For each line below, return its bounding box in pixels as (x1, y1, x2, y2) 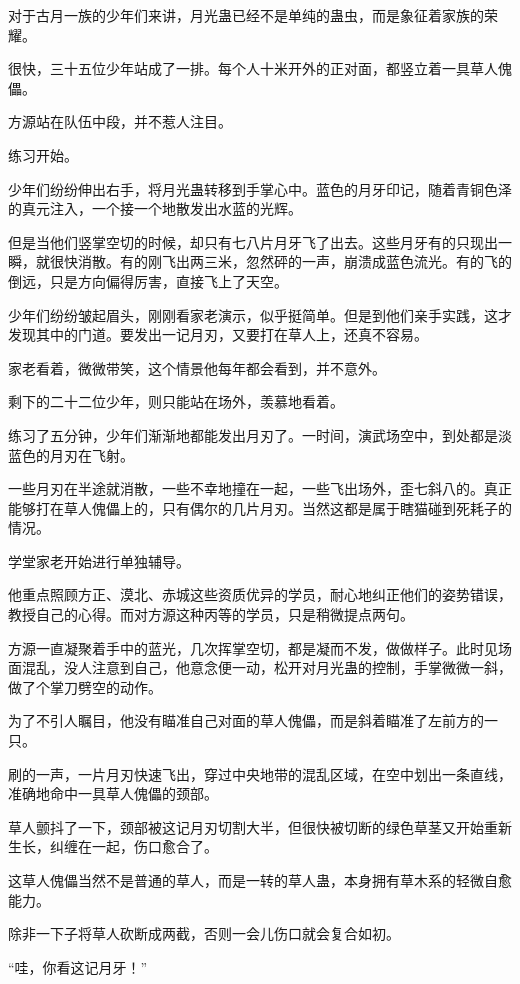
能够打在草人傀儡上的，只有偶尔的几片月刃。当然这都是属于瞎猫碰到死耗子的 (8, 497, 512, 518)
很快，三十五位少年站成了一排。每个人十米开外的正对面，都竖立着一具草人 (8, 58, 498, 79)
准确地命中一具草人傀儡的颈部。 (8, 783, 218, 804)
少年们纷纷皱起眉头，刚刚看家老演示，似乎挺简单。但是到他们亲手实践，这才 (8, 304, 512, 325)
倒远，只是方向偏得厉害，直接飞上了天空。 (8, 270, 288, 291)
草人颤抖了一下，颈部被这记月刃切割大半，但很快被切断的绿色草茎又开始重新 (8, 816, 512, 837)
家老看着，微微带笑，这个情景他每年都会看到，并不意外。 (8, 357, 386, 378)
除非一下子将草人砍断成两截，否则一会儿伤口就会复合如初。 (8, 923, 400, 944)
